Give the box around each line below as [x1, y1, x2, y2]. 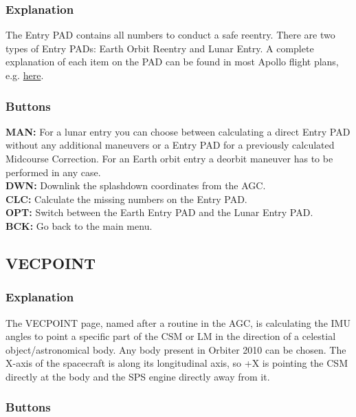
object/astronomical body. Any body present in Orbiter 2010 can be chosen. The [5, 342, 346, 356]
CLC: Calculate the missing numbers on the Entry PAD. [5, 191, 247, 206]
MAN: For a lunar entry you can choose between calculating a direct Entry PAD [5, 124, 351, 138]
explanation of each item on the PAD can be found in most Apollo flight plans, [5, 54, 339, 69]
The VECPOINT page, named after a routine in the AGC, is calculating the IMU [5, 315, 351, 330]
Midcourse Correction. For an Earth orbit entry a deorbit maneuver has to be [5, 151, 333, 165]
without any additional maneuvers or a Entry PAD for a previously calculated [5, 138, 335, 152]
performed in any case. [5, 164, 101, 179]
